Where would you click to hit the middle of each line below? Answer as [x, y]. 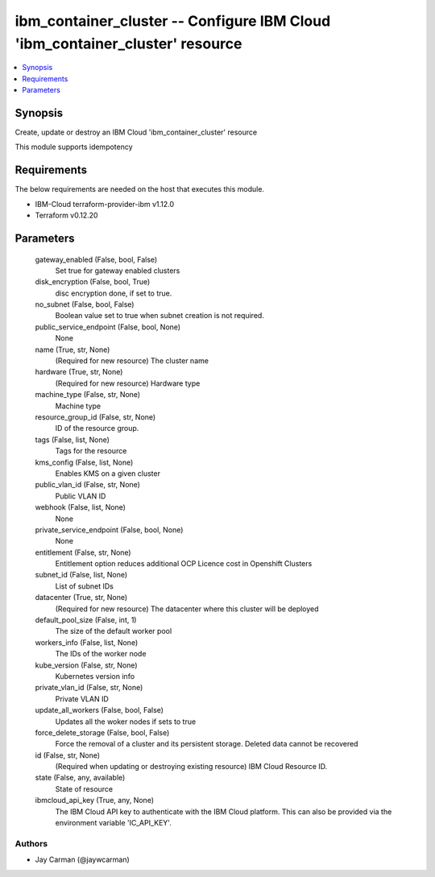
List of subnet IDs [85, 586]
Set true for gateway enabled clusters [118, 271]
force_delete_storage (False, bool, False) [102, 732]
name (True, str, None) [72, 350]
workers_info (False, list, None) [87, 642]
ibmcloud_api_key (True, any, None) [95, 800]
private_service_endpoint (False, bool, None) [109, 530]
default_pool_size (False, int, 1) [86, 620]
